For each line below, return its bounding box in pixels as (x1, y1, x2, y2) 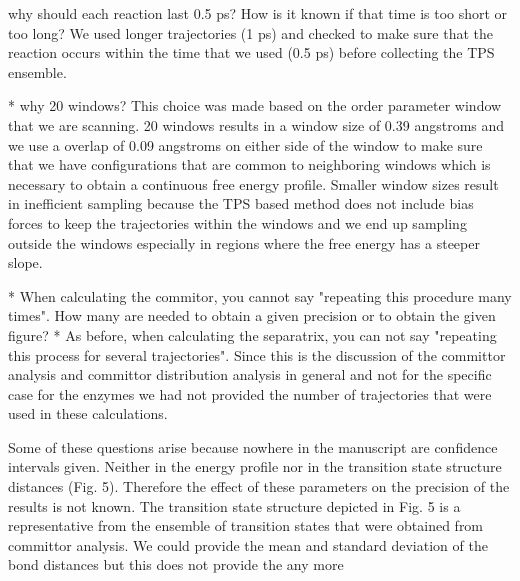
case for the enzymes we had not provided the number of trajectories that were (8, 383, 492, 404)
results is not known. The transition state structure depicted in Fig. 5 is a (8, 495, 461, 516)
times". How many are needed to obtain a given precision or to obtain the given (8, 305, 496, 326)
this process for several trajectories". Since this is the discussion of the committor (8, 344, 506, 365)
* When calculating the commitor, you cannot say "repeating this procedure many (8, 285, 512, 306)
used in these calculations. (8, 403, 168, 424)
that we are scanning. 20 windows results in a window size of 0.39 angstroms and (8, 114, 505, 135)
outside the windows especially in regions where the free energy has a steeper (8, 232, 480, 253)
